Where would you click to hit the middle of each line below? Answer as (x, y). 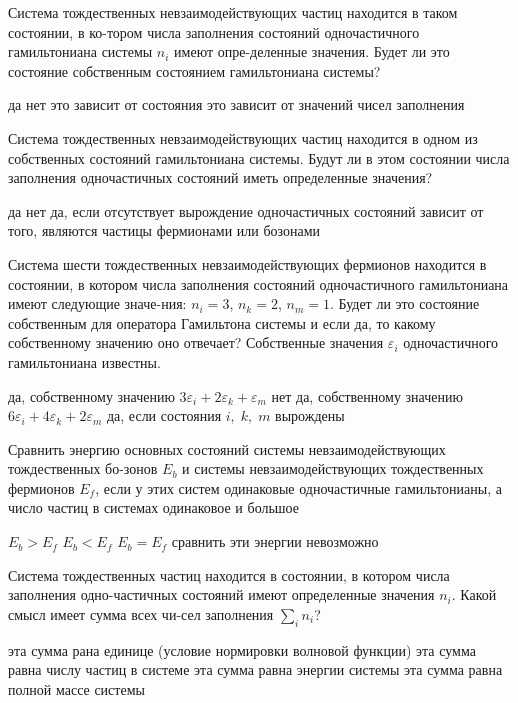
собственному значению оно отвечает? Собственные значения (196, 342)
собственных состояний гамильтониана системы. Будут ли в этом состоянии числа (259, 157)
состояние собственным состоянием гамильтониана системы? (194, 70)
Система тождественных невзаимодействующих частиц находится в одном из (243, 137)
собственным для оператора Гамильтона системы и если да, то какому (222, 322)
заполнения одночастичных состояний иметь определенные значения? (220, 177)
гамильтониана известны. (84, 361)
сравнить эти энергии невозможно (275, 541)
